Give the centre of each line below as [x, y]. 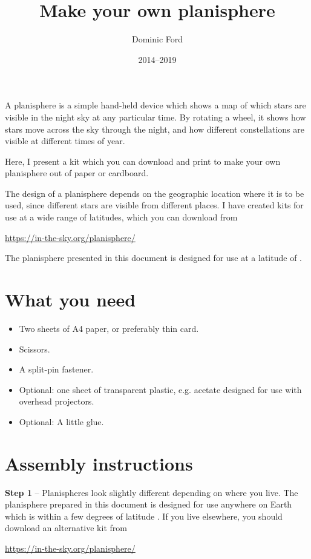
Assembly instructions [99, 463]
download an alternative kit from [66, 528]
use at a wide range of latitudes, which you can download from [121, 217]
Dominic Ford [157, 39]
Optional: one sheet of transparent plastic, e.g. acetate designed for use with [160, 389]
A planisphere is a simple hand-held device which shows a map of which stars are [155, 105]
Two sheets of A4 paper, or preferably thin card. [109, 328]
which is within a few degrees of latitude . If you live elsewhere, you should [144, 516]
